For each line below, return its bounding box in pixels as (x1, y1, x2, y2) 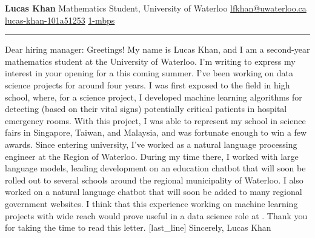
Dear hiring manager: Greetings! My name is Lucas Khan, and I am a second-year (5, 43, 310, 56)
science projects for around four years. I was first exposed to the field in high (5, 78, 290, 91)
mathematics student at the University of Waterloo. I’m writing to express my (5, 55, 296, 67)
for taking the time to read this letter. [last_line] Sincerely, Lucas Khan (5, 221, 271, 234)
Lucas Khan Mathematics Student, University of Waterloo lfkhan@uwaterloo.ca (5, 2, 307, 14)
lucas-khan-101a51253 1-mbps (5, 13, 115, 26)
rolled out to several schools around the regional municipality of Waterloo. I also (5, 173, 303, 186)
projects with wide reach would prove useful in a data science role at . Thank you (5, 209, 308, 222)
